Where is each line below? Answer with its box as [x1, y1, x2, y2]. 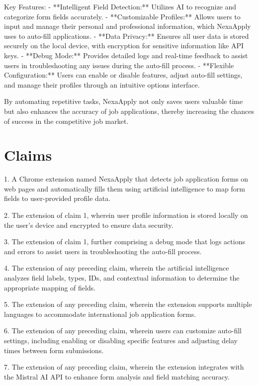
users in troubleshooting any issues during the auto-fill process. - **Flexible [4, 60, 234, 70]
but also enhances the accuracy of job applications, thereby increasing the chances [4, 105, 254, 116]
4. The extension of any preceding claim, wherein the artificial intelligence [4, 263, 229, 273]
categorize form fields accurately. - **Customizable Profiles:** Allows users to [4, 11, 241, 21]
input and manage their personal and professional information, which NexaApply [4, 21, 251, 31]
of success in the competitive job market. [4, 115, 129, 126]
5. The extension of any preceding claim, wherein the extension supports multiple [4, 299, 252, 309]
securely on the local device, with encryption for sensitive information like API [4, 40, 244, 51]
